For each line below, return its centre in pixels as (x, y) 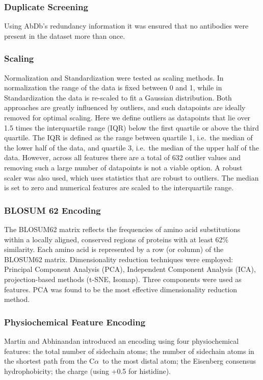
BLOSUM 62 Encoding (52, 210)
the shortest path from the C (49, 361)
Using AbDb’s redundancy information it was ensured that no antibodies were (126, 26)
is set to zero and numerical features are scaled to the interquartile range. (119, 187)
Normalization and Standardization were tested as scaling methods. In (114, 77)
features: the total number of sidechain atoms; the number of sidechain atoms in (129, 351)
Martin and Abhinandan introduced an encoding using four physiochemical (122, 340)
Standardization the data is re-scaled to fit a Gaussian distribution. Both (118, 97)
